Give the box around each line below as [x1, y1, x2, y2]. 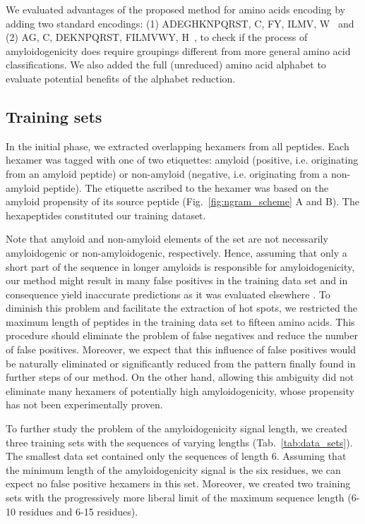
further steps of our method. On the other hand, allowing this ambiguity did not [6, 370, 354, 384]
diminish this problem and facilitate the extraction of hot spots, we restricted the [6, 300, 357, 315]
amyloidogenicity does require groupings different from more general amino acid [6, 43, 351, 58]
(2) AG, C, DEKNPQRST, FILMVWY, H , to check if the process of [6, 30, 308, 44]
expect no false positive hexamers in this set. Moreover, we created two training [6, 476, 351, 491]
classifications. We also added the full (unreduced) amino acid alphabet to [6, 57, 326, 72]
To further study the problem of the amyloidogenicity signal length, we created [6, 421, 347, 436]
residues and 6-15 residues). [18, 504, 138, 518]
